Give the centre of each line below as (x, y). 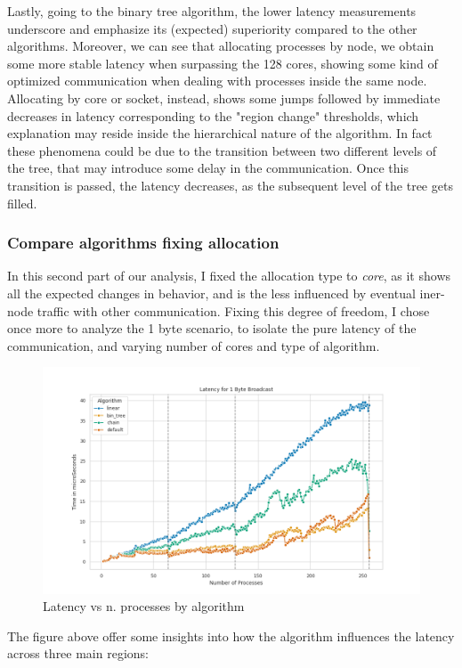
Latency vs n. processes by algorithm (144, 606)
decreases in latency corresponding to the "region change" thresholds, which (213, 115)
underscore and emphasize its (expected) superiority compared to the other (212, 28)
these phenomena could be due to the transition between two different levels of (222, 150)
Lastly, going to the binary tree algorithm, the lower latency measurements (212, 11)
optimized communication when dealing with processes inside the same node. (217, 81)
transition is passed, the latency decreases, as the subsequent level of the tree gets (230, 185)
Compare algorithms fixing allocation (143, 243)
